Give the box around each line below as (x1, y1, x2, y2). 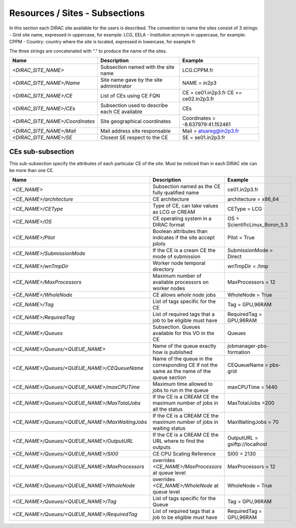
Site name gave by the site (100, 76, 163, 83)
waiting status (152, 425, 186, 432)
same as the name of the (152, 368, 211, 375)
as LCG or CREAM (152, 208, 196, 215)
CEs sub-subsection (9, 147, 74, 156)
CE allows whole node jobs (152, 292, 216, 299)
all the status (152, 406, 183, 413)
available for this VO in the (152, 330, 215, 337)
